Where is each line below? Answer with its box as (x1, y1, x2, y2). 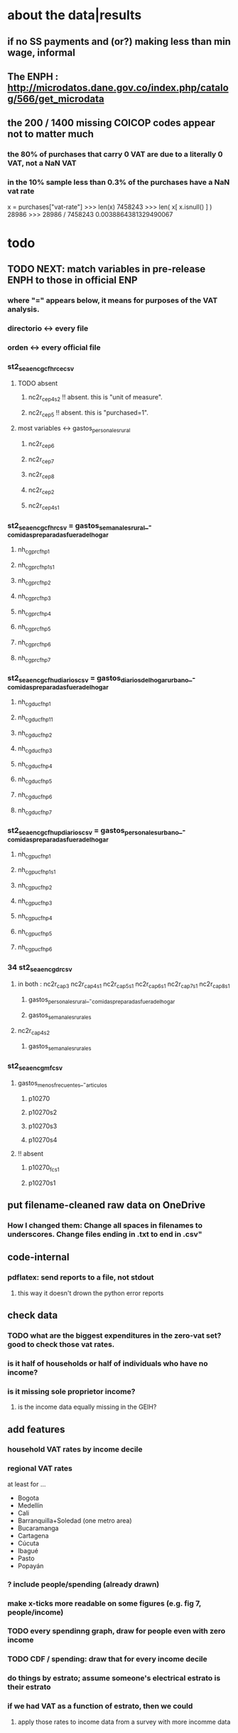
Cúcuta (17, 1539, 40, 1547)
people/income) (7, 1607, 64, 1617)
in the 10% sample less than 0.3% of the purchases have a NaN (7, 178, 230, 188)
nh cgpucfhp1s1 (17, 866, 56, 876)
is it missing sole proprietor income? (7, 1386, 136, 1396)
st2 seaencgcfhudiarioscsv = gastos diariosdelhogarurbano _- (7, 672, 196, 684)
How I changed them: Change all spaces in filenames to (7, 1220, 202, 1230)
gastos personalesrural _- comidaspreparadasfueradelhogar (28, 995, 175, 1006)
